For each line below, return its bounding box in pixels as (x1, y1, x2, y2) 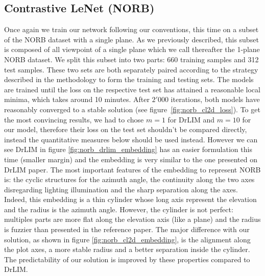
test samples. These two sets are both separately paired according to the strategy (4, 64, 258, 74)
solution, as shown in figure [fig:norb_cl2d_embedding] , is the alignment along (4, 234, 251, 244)
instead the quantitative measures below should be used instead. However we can (4, 134, 258, 144)
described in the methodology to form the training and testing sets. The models (4, 74, 254, 85)
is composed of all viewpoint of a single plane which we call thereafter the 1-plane (4, 44, 260, 55)
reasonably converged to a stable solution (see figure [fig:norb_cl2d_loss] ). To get (4, 104, 260, 114)
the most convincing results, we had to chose (4, 114, 144, 124)
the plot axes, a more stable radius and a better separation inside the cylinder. (4, 244, 250, 255)
